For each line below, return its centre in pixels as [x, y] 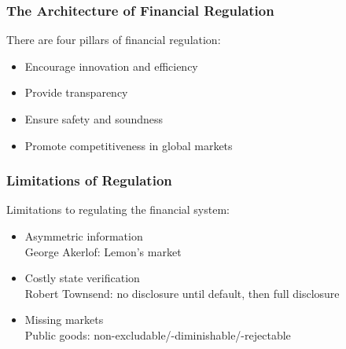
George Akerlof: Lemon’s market [103, 251]
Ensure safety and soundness [94, 119]
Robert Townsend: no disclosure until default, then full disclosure [182, 293]
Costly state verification [82, 278]
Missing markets [64, 320]
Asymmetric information [84, 236]
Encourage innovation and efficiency [111, 66]
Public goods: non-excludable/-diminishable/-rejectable [158, 334]
